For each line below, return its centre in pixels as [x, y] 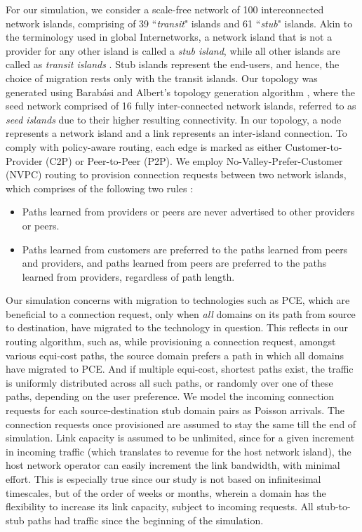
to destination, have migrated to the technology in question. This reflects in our [177, 327]
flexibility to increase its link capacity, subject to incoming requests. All [160, 506]
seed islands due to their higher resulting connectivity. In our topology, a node [174, 119]
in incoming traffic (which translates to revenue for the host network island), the [179, 451]
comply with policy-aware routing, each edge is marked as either [144, 146]
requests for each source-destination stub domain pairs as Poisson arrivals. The [175, 410]
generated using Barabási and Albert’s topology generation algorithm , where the [181, 92]
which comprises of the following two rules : [100, 188]
